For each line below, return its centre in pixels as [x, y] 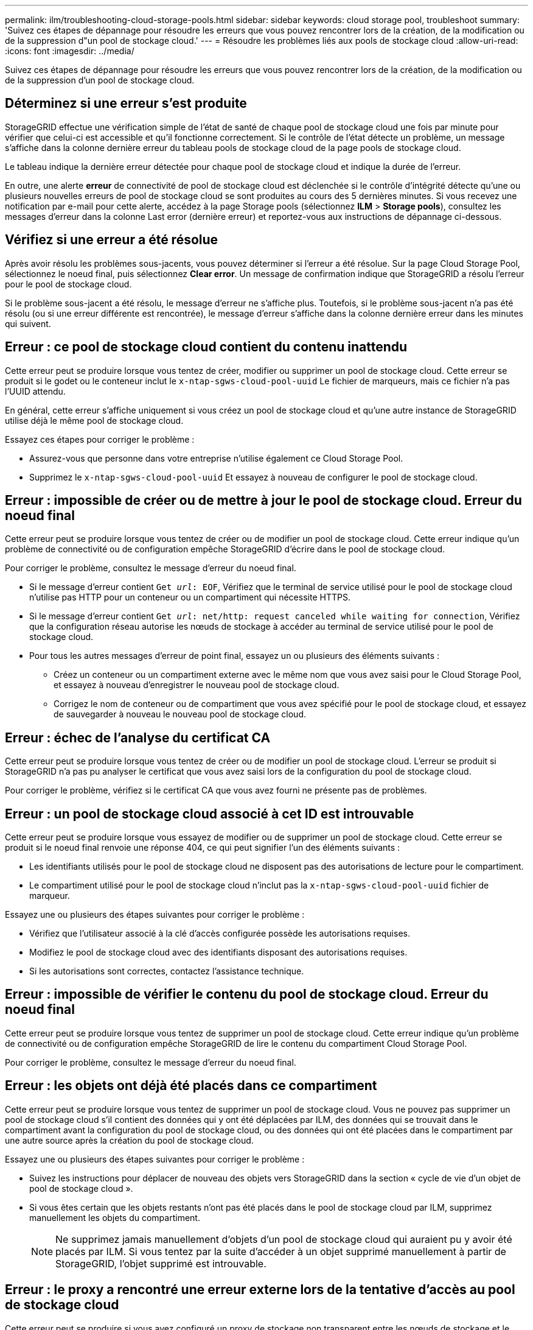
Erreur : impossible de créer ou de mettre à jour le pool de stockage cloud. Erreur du [263, 500]
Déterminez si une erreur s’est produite [126, 104]
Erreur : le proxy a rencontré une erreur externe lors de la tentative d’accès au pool [260, 1290]
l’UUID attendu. [35, 391]
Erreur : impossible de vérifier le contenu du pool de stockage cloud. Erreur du [247, 994]
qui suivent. [28, 323]
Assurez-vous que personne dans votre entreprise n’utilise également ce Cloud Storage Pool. [216, 458]
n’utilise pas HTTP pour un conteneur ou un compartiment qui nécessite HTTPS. [190, 597]
